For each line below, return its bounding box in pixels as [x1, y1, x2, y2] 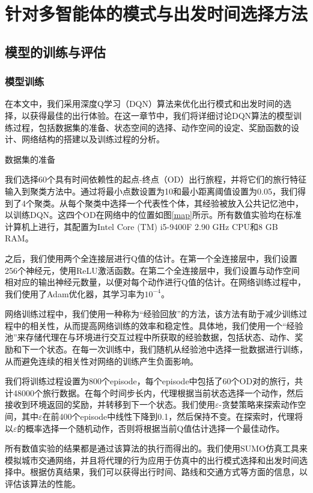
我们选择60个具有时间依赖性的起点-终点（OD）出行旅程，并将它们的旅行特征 [5, 173, 307, 186]
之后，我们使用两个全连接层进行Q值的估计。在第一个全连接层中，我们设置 [5, 252, 297, 264]
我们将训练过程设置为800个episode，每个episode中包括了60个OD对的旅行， [5, 375, 295, 387]
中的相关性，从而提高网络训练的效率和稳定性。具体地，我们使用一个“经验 [13, 319, 303, 331]
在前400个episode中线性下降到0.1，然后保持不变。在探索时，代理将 [42, 410, 303, 423]
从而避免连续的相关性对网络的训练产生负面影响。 [5, 354, 198, 367]
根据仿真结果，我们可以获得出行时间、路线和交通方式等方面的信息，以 [29, 465, 308, 478]
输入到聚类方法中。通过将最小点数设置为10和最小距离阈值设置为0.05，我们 [5, 184, 297, 197]
